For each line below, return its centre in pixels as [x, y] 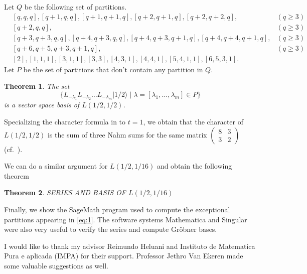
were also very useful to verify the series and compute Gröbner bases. [111, 229]
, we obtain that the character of [193, 121]
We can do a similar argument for [56, 166]
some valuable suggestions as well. [56, 265]
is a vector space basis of [42, 105]
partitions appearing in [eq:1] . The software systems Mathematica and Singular [126, 219]
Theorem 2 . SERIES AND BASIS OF [65, 192]
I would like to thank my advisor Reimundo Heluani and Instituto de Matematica [130, 246]
